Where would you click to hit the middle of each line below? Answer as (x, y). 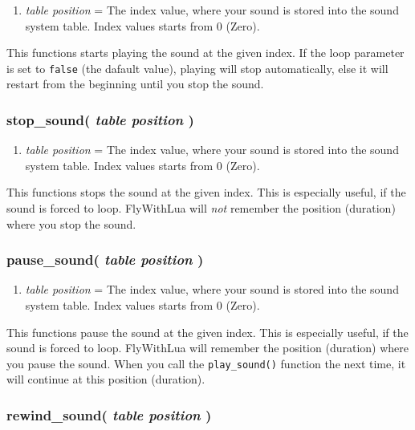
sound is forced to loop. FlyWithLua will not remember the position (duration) (201, 208)
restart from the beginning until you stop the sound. (135, 84)
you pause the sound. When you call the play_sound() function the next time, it (206, 363)
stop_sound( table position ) (100, 119)
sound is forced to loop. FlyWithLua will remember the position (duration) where (207, 348)
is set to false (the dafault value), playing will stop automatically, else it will (197, 68)
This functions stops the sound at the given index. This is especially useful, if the (206, 192)
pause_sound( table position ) (105, 260)
